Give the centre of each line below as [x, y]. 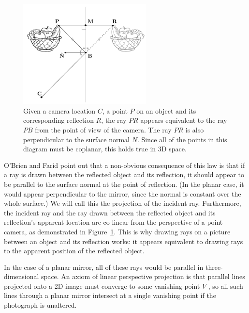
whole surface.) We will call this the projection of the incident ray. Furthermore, [123, 203]
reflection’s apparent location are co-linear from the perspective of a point [113, 222]
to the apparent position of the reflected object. [74, 251]
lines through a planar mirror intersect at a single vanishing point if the [110, 295]
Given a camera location [59, 110]
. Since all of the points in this [182, 139]
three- [214, 267]
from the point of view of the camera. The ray [103, 129]
